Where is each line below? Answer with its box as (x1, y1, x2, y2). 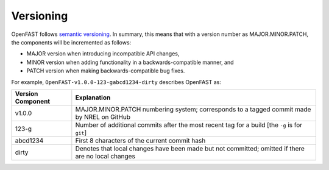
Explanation (75, 93, 111, 102)
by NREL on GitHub (75, 113, 131, 121)
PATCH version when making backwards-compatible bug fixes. (26, 67, 185, 74)
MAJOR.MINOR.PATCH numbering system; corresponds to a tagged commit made (75, 105, 311, 113)
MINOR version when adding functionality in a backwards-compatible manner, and (26, 58, 234, 66)
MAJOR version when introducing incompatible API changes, (26, 50, 180, 57)
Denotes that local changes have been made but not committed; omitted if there (75, 144, 305, 152)
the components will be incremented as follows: (11, 38, 132, 46)
